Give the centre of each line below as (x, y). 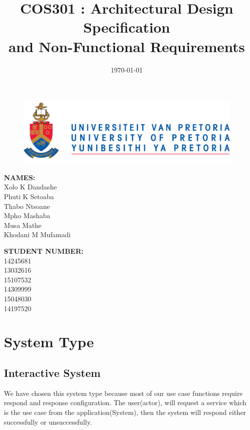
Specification (127, 27)
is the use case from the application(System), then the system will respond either (125, 412)
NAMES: (20, 177)
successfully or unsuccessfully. (48, 421)
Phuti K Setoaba (29, 196)
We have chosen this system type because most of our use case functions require (123, 393)
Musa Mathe (23, 225)
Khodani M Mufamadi (37, 234)
